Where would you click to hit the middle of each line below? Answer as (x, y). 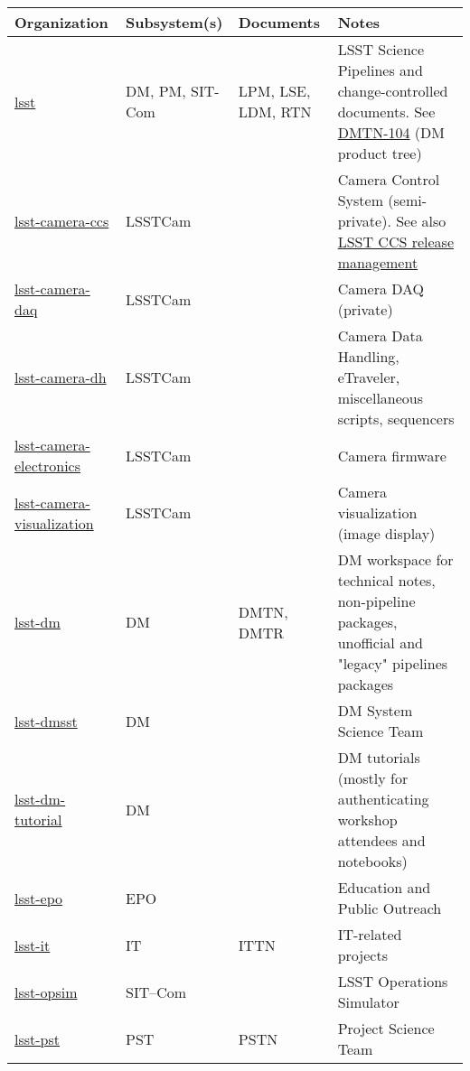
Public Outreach (390, 908)
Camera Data (380, 335)
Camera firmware (392, 455)
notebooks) (372, 861)
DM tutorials (379, 757)
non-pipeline (376, 601)
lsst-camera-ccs (62, 221)
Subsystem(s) (174, 22)
